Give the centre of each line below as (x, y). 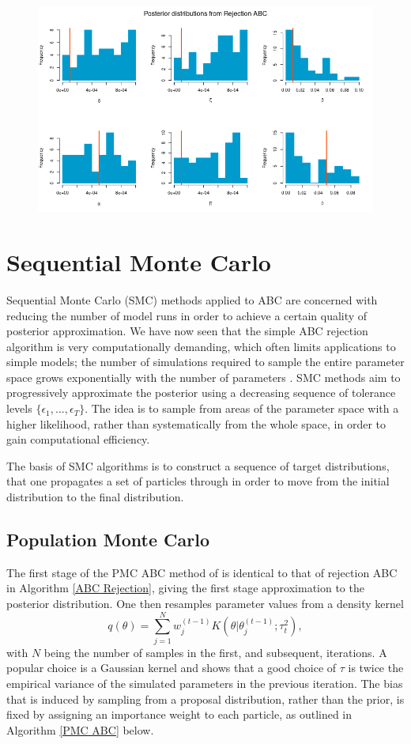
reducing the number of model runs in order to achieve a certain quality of (187, 315)
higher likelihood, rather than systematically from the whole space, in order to (196, 423)
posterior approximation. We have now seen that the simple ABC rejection (187, 331)
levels (19, 408)
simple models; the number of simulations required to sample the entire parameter (205, 362)
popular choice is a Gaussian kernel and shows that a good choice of (172, 668)
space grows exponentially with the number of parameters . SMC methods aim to (204, 377)
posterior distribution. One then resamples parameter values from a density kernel (205, 604)
